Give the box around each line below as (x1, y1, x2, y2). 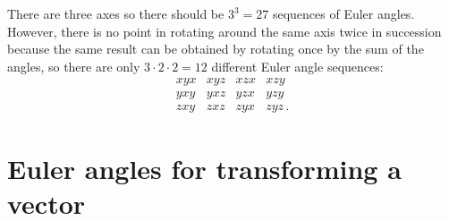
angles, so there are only (7, 56, 140, 75)
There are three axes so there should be (7, 4, 224, 22)
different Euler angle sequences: (211, 56, 384, 75)
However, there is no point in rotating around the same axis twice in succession (7, 21, 442, 40)
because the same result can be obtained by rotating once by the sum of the (7, 39, 424, 58)
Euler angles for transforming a (7, 149, 402, 186)
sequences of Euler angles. (272, 4, 415, 22)
